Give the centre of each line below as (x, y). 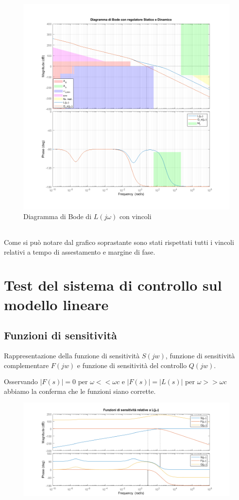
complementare (26, 365)
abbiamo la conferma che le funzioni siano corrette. (80, 391)
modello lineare (56, 304)
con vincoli (135, 216)
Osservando (21, 381)
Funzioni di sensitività (60, 335)
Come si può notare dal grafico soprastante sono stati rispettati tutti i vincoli (119, 242)
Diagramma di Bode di (58, 216)
